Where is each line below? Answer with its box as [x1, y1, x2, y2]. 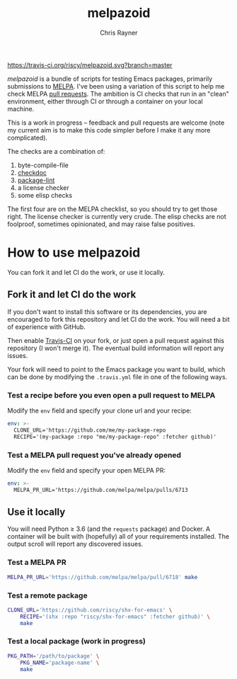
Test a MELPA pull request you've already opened [7, 450, 182, 460]
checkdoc [17, 168, 47, 176]
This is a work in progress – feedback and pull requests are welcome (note [7, 118, 225, 127]
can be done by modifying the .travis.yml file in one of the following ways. [7, 372, 228, 381]
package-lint [17, 176, 55, 184]
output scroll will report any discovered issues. [7, 540, 144, 549]
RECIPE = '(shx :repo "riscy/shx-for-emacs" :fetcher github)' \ [20, 613, 211, 620]
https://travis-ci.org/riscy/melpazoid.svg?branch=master [7, 60, 173, 69]
